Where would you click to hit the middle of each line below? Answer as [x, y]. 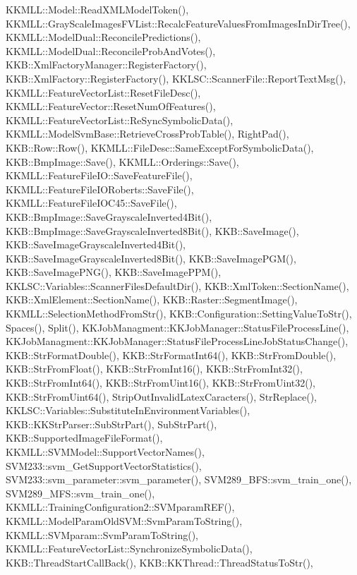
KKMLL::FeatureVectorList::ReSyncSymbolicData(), [120, 120]
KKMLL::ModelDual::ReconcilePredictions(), [103, 37]
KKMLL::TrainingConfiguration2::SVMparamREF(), [120, 507]
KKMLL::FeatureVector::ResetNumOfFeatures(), [111, 106]
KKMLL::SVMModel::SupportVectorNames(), [105, 452]
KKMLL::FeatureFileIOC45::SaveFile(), [91, 203]
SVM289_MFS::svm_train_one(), [80, 493]
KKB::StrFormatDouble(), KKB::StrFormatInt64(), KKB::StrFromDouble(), [171, 355]
